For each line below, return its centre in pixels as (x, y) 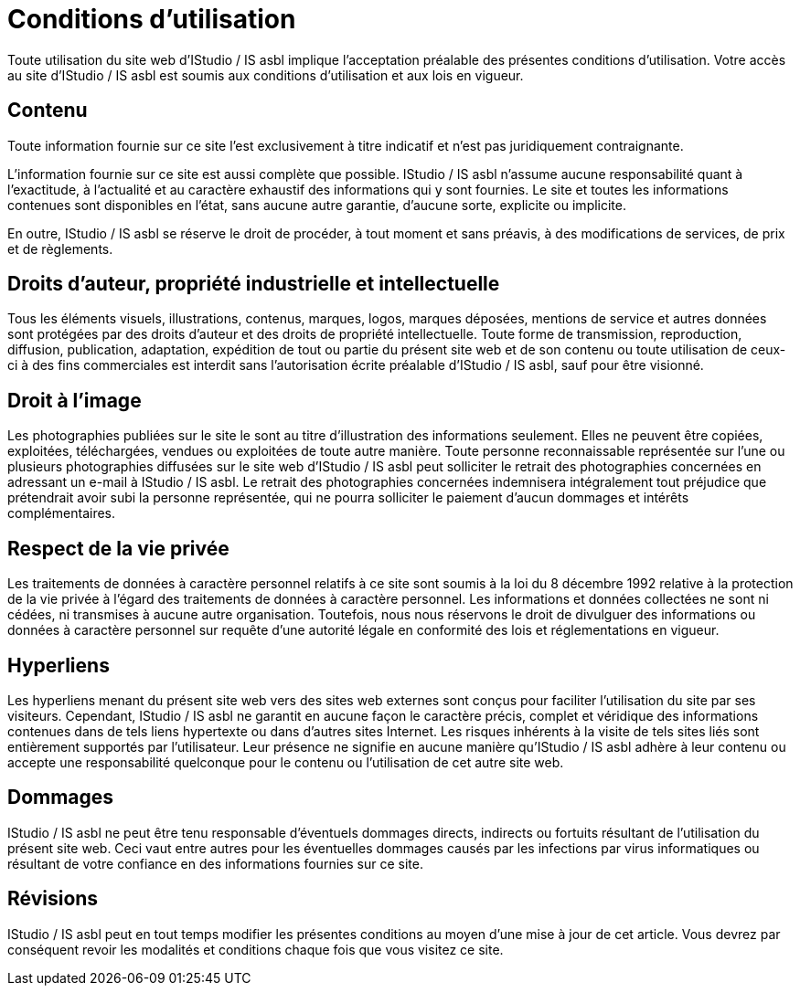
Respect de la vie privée (118, 548)
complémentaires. (62, 513)
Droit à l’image (75, 400)
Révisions (53, 899)
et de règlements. (60, 248)
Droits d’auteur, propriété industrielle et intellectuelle (254, 284)
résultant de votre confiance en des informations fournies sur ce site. (215, 863)
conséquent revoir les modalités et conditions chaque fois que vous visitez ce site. (256, 949)
